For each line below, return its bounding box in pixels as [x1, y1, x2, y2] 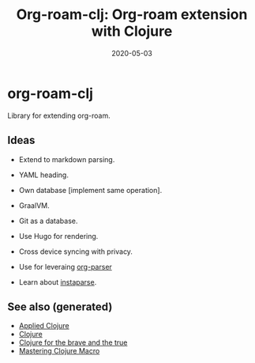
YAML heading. [18, 170, 69, 180]
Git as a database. [18, 216, 78, 225]
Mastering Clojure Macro [18, 346, 100, 356]
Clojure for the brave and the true [18, 338, 128, 347]
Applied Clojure [18, 321, 69, 331]
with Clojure [91, 22, 173, 40]
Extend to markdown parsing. [18, 154, 115, 164]
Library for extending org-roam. [7, 111, 111, 120]
